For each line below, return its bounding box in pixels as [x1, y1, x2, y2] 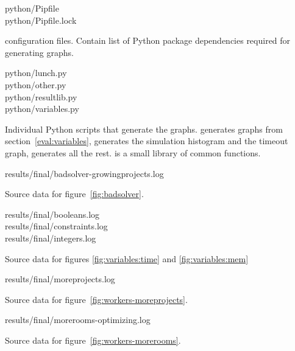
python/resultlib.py [5, 90, 77, 103]
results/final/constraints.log [5, 220, 108, 232]
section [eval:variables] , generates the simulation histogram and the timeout [5, 134, 288, 147]
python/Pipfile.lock [5, 13, 77, 26]
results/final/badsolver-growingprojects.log [5, 167, 164, 179]
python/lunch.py [5, 66, 67, 79]
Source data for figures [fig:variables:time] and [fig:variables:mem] [5, 252, 249, 265]
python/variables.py [5, 102, 79, 115]
